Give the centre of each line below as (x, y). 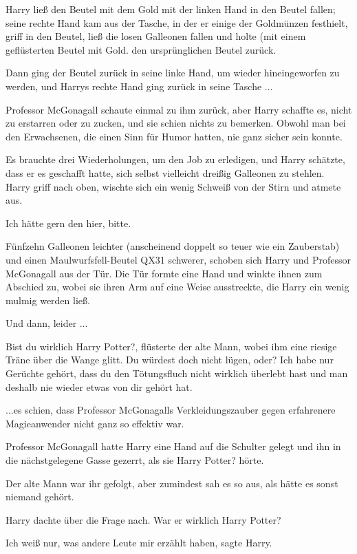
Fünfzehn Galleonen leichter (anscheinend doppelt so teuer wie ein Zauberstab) (173, 246)
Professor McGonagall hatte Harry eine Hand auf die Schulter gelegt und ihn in (173, 446)
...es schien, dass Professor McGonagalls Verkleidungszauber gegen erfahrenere (171, 410)
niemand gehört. (40, 497)
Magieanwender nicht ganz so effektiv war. (95, 423)
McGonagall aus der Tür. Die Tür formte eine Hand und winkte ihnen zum (164, 273)
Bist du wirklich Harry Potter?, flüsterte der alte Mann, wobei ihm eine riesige (171, 346)
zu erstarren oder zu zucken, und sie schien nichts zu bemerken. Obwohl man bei (176, 123)
